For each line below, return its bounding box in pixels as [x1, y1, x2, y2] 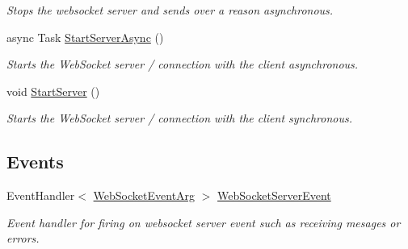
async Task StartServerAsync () [6, 28, 164, 45]
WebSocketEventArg [93, 187, 196, 204]
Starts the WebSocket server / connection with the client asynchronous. [6, 56, 359, 73]
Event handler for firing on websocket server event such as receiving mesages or [6, 214, 401, 230]
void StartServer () [6, 82, 100, 99]
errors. [6, 230, 40, 247]
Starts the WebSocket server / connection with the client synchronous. [6, 110, 352, 127]
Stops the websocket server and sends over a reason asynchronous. [6, 2, 334, 18]
